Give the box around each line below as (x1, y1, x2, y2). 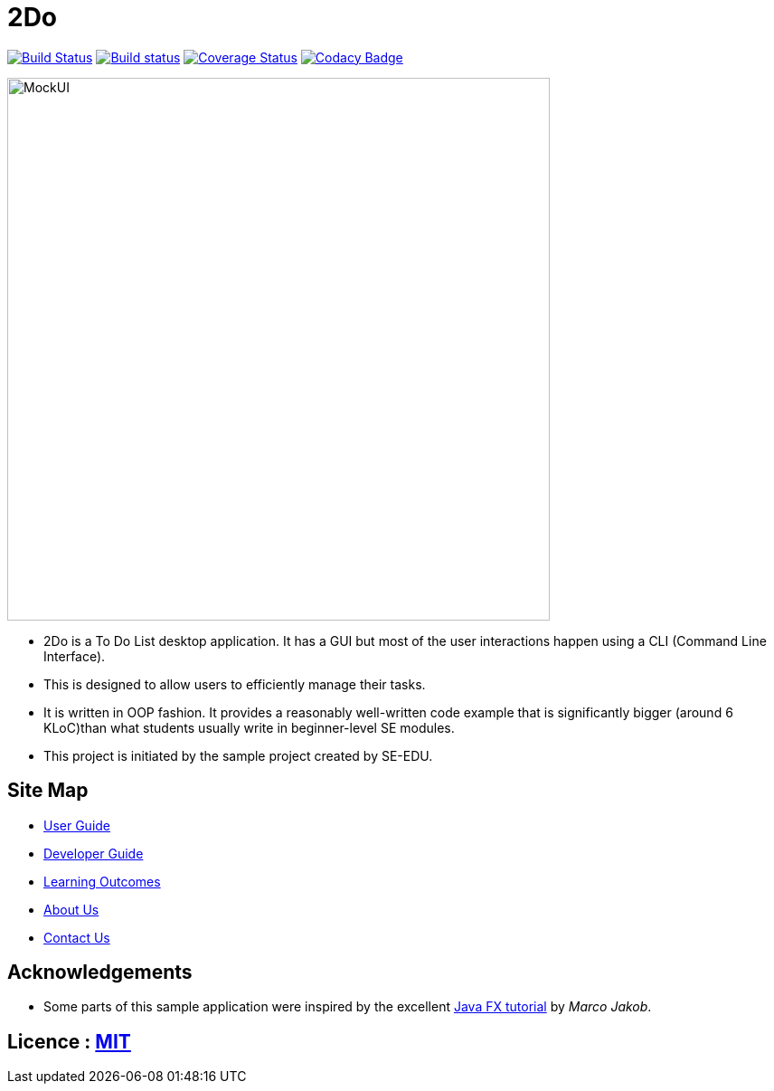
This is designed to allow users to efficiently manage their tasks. (43, 676, 426, 692)
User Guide (43, 817, 111, 833)
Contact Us (43, 929, 110, 945)
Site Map (7, 779, 89, 802)
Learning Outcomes (43, 873, 161, 889)
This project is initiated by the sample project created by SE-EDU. (43, 747, 433, 764)
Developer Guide (43, 845, 144, 861)
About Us (43, 901, 99, 917)
